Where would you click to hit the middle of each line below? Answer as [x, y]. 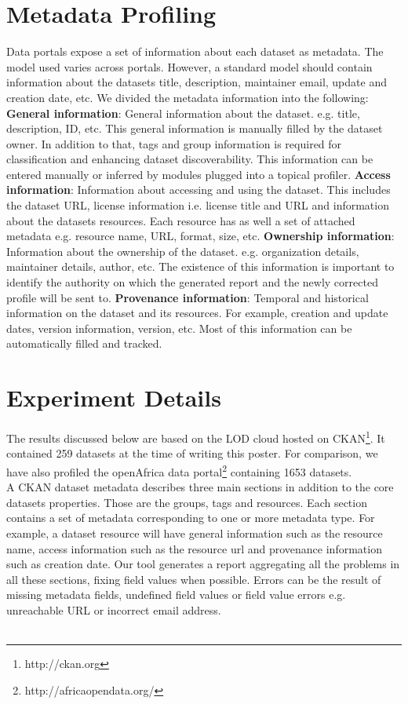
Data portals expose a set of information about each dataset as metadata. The [195, 51]
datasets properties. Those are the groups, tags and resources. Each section [187, 502]
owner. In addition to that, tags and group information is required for [174, 143]
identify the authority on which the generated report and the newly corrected [192, 282]
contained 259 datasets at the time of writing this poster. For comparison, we [192, 453]
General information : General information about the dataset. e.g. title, [183, 113]
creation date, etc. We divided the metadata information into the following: [188, 97]
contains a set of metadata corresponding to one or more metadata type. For [191, 518]
